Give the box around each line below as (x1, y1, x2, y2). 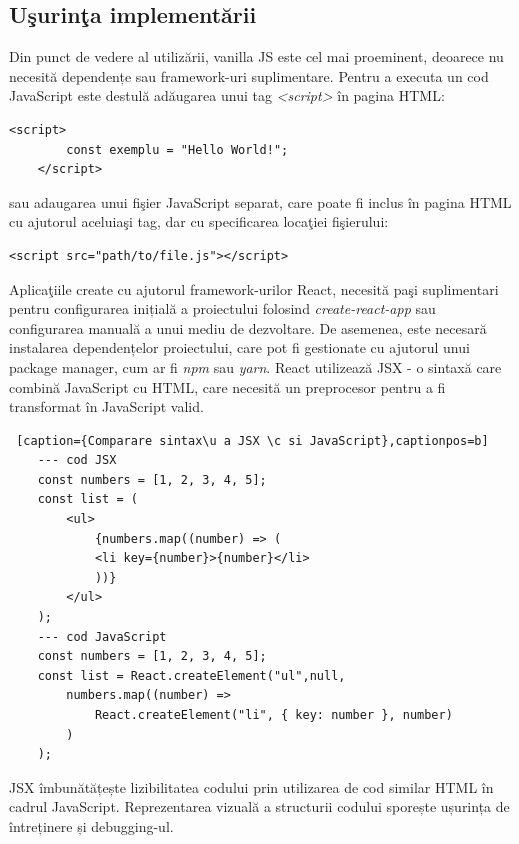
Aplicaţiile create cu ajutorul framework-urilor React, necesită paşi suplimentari (9, 278, 499, 299)
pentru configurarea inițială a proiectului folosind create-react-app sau (9, 298, 436, 319)
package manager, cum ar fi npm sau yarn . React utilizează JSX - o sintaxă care (9, 356, 502, 377)
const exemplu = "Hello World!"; (66, 142, 289, 157)
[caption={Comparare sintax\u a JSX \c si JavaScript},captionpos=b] (16, 433, 489, 448)
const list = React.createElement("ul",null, (37, 668, 346, 683)
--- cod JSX (37, 453, 117, 468)
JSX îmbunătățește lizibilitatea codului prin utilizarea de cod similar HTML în (9, 776, 494, 797)
